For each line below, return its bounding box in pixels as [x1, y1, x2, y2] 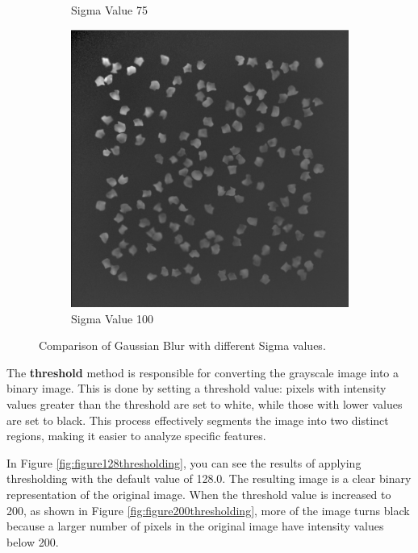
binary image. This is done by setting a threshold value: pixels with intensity [6, 380, 387, 397]
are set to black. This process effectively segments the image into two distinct [6, 411, 389, 428]
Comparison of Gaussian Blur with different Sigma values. [39, 337, 326, 354]
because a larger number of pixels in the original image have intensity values [6, 518, 384, 534]
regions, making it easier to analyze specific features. [6, 427, 266, 444]
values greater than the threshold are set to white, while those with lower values [6, 395, 403, 412]
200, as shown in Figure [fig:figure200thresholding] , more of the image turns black [6, 501, 410, 518]
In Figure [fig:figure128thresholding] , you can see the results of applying [6, 454, 362, 471]
